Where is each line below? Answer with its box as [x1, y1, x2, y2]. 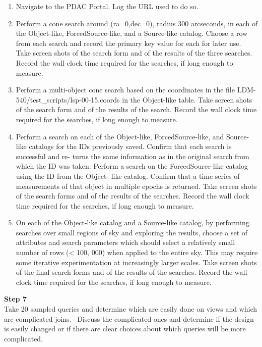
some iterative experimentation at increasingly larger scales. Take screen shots [16, 257, 257, 267]
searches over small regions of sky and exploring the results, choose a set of [16, 227, 248, 237]
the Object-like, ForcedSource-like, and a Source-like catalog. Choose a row [16, 28, 248, 38]
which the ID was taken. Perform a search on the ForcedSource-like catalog [16, 161, 248, 171]
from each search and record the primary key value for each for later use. [16, 37, 241, 48]
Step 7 [4, 293, 27, 304]
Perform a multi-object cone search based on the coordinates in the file [16, 84, 235, 95]
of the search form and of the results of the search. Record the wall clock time [16, 104, 257, 115]
